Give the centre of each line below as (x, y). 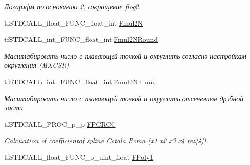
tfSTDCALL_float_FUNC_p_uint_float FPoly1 (79, 156)
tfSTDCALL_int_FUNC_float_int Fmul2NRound (81, 39)
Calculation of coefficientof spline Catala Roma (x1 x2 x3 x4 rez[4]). (106, 140)
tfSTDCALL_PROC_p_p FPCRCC (60, 124)
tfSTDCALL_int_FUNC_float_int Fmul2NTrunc (80, 81)
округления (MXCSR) (37, 65)
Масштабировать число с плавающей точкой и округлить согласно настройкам (125, 55)
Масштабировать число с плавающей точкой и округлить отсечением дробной (124, 98)
